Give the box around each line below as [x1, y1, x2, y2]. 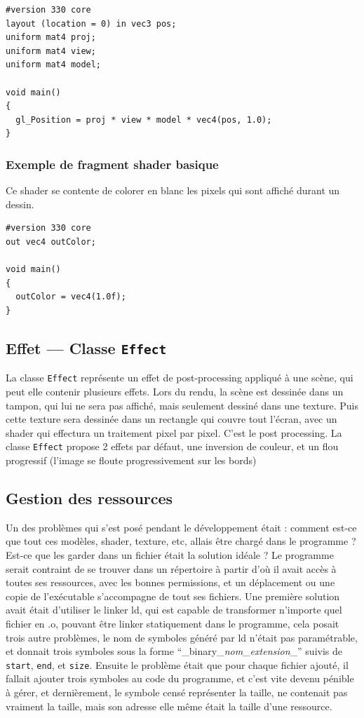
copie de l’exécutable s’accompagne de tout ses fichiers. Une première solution [6, 588, 340, 603]
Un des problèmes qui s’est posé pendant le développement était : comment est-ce [6, 520, 357, 534]
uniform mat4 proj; [6, 32, 96, 43]
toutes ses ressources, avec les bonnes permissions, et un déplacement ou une [6, 575, 335, 590]
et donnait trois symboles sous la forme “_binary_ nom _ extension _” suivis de [6, 644, 342, 658]
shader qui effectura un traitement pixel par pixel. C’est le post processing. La [6, 425, 342, 440]
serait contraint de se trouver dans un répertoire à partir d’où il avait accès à [6, 561, 337, 576]
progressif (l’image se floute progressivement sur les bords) [6, 452, 257, 467]
